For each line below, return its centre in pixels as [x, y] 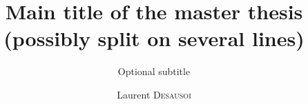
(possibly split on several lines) [154, 38]
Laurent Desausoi [154, 94]
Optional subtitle [154, 71]
